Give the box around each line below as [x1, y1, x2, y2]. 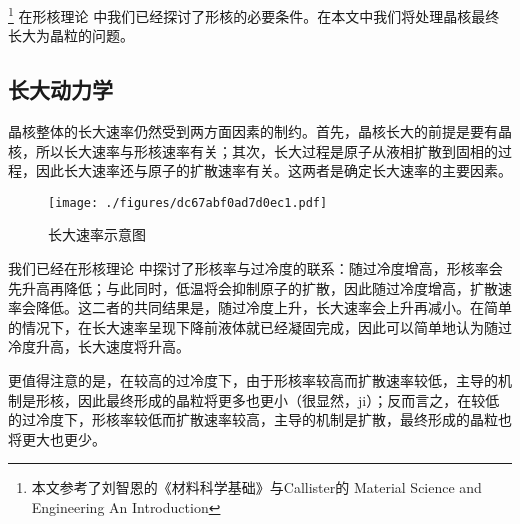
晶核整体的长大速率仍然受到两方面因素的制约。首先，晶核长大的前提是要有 [8, 121, 498, 142]
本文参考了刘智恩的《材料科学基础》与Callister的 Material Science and [31, 477, 482, 498]
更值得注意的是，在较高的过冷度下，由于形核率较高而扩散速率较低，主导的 [8, 370, 498, 391]
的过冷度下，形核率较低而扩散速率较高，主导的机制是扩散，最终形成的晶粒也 [8, 409, 512, 430]
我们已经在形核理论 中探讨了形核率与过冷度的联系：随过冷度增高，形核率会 [8, 258, 503, 279]
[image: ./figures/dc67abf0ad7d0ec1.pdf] [48, 195, 328, 210]
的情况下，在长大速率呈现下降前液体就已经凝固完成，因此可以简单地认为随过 [8, 316, 512, 337]
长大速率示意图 [48, 224, 146, 245]
